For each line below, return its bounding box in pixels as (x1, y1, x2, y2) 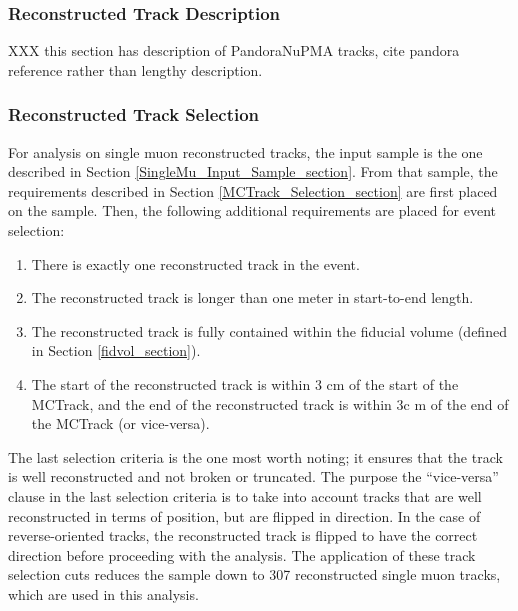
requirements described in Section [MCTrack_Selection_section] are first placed (8, 180, 498, 201)
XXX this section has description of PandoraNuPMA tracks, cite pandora (8, 40, 460, 61)
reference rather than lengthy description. (8, 59, 263, 80)
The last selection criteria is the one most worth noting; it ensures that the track (8, 446, 503, 467)
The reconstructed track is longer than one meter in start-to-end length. (31, 287, 474, 308)
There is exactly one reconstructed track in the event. (31, 253, 360, 274)
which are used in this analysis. (8, 583, 199, 604)
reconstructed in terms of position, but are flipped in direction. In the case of (8, 505, 481, 526)
